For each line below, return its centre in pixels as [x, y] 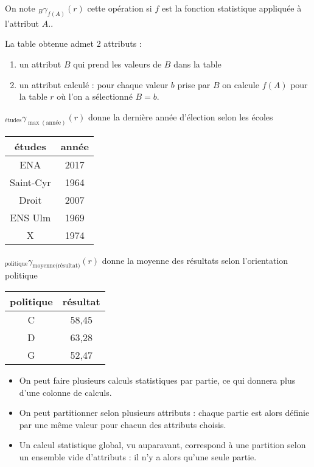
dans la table [197, 64]
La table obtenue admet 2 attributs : [73, 43]
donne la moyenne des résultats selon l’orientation [195, 260]
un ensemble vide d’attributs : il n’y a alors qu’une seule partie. [138, 457]
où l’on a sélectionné [95, 96]
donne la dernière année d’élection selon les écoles [180, 116]
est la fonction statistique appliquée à [232, 8]
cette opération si [120, 8]
